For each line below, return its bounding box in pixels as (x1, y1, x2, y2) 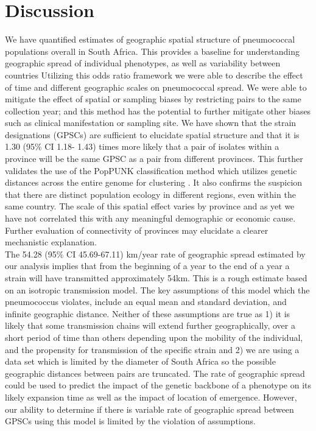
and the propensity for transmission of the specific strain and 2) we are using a (5, 343, 300, 356)
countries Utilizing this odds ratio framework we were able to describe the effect (5, 68, 303, 81)
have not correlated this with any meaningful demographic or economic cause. (5, 212, 296, 225)
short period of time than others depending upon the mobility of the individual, (5, 331, 303, 343)
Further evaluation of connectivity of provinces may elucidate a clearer (5, 223, 269, 236)
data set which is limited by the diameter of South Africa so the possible (5, 355, 276, 368)
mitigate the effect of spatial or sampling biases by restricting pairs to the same (5, 93, 301, 105)
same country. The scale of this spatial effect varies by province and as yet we (5, 200, 295, 212)
